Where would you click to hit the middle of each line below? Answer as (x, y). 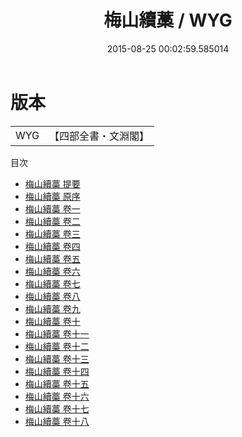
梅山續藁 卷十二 (57, 346)
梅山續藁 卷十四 (57, 371)
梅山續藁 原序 (52, 196)
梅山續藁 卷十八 (57, 421)
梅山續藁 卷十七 (57, 408)
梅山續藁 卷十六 (57, 396)
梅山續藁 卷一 (52, 208)
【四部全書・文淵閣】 (99, 136)
